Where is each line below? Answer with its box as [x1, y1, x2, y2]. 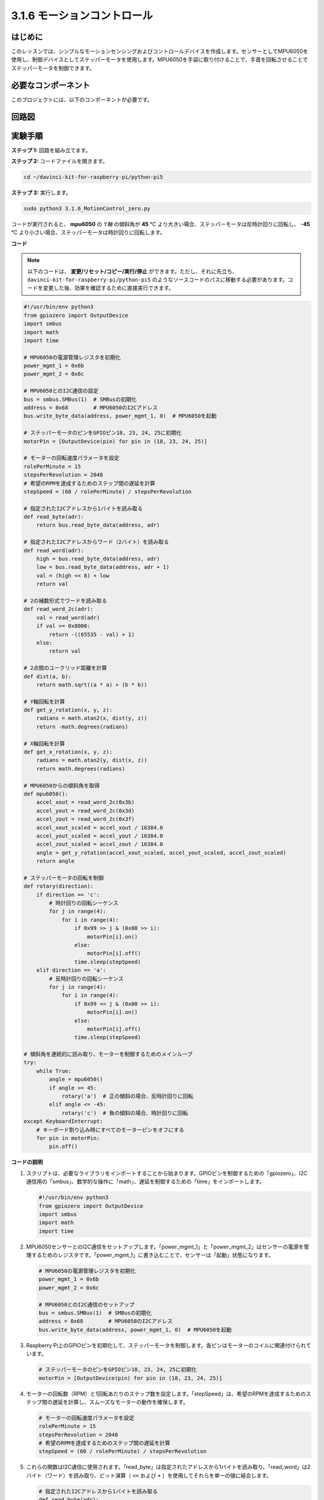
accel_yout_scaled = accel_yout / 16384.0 [36, 832, 163, 839]
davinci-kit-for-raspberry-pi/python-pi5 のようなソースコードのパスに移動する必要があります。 [27, 276, 288, 283]
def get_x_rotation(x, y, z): [23, 749, 113, 755]
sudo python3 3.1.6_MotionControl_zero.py [23, 205, 151, 212]
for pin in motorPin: [36, 1135, 100, 1141]
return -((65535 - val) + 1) [49, 631, 135, 638]
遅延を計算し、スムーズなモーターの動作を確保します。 [52, 1398, 188, 1405]
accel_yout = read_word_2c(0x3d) [36, 807, 135, 814]
